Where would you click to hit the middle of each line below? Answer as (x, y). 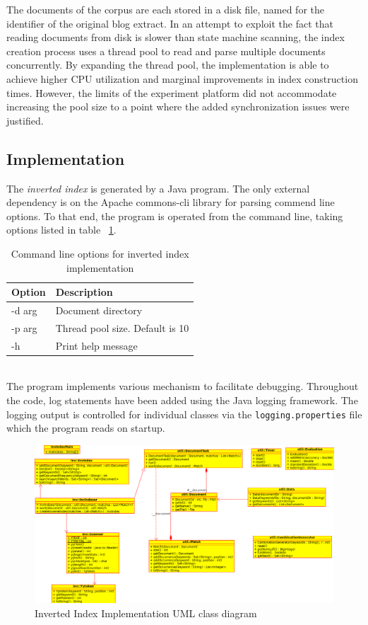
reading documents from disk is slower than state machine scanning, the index (176, 37)
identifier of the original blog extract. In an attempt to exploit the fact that (170, 23)
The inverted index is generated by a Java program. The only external (158, 188)
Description (84, 292)
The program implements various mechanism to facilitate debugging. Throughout (183, 386)
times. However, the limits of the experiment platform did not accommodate (172, 92)
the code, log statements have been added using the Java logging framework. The (182, 400)
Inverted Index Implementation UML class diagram (146, 613)
